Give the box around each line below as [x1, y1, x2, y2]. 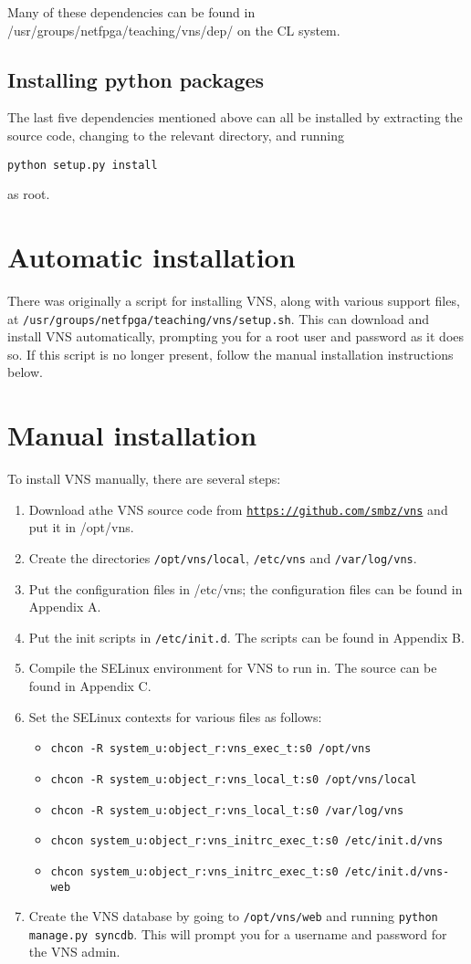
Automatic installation [7, 238, 296, 276]
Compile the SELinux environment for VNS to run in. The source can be [28, 658, 437, 677]
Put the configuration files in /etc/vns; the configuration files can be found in [28, 579, 463, 598]
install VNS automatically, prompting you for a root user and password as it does [7, 327, 465, 346]
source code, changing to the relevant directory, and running [7, 125, 344, 144]
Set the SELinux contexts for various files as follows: [28, 707, 322, 726]
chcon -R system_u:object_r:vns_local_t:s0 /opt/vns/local [50, 772, 417, 786]
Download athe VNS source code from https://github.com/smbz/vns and [28, 499, 448, 519]
